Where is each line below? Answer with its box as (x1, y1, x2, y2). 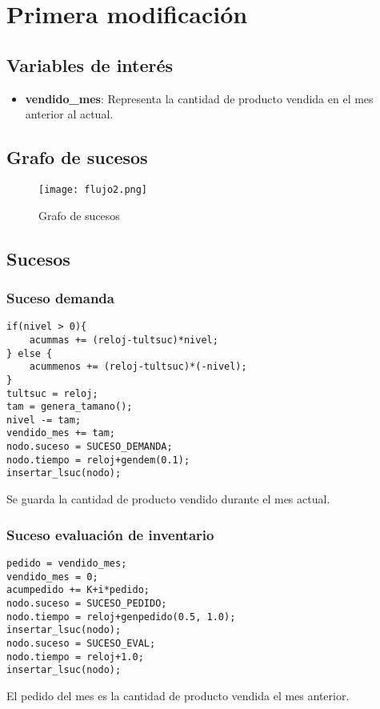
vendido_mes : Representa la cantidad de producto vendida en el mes (25, 90, 374, 106)
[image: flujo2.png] (38, 183, 148, 195)
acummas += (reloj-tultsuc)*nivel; (29, 334, 218, 346)
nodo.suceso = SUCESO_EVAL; (6, 637, 156, 649)
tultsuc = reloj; (6, 387, 98, 399)
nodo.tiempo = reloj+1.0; (6, 651, 144, 663)
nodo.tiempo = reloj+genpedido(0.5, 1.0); (6, 611, 236, 623)
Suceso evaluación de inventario (6, 524, 214, 544)
